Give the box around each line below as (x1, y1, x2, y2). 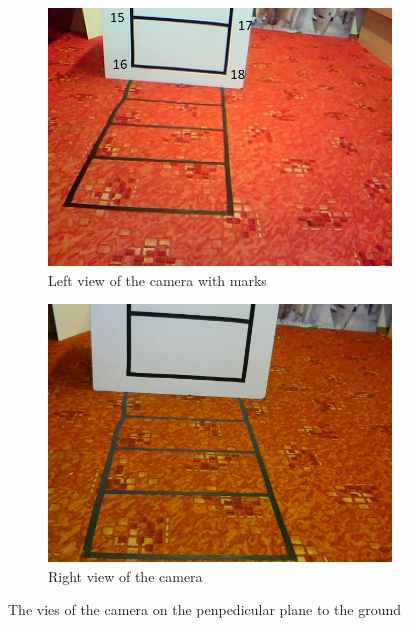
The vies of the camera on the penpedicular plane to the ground (8, 599, 401, 620)
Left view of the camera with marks (48, 269, 267, 290)
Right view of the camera (48, 565, 203, 586)
